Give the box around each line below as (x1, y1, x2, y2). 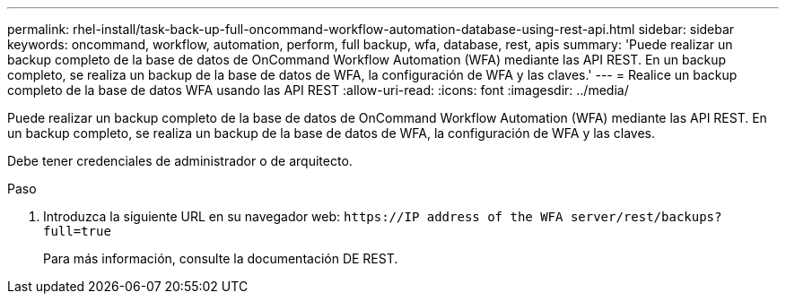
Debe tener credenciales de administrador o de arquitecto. (7, 153, 353, 168)
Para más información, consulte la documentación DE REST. (43, 251, 398, 266)
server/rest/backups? (570, 210, 722, 224)
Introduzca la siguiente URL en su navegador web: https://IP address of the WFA (43, 209, 563, 224)
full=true (43, 224, 111, 238)
